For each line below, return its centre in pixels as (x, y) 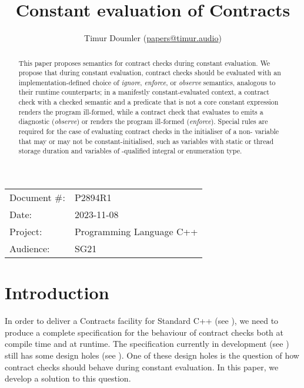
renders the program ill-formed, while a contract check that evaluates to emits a (141, 111)
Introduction (57, 292)
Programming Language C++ (136, 232)
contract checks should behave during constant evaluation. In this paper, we (142, 367)
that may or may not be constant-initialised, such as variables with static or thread (146, 141)
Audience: (30, 249)
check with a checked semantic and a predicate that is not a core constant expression (148, 102)
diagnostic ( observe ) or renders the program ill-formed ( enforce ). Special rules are (143, 121)
